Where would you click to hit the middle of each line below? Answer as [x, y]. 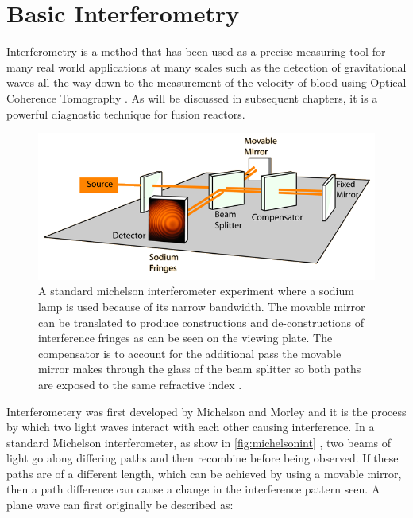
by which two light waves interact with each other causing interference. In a [191, 427]
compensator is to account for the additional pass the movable [190, 353]
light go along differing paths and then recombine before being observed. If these [203, 458]
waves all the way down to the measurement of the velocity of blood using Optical [206, 82]
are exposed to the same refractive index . [140, 384]
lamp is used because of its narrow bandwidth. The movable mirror [202, 306]
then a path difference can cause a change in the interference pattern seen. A [193, 489]
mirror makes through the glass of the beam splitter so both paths [200, 369]
